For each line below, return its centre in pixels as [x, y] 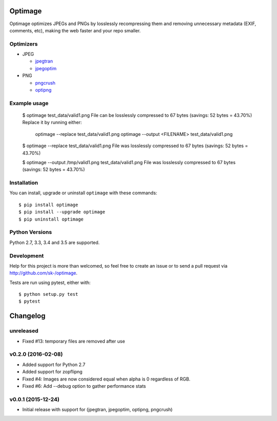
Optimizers [24, 44]
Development [27, 255]
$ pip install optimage [48, 205]
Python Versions [31, 232]
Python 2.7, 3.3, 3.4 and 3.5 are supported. [55, 242]
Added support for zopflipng [52, 372]
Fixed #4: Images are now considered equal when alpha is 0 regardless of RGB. [106, 379]
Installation [24, 183]
